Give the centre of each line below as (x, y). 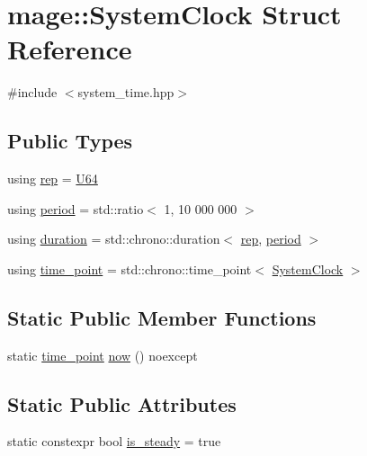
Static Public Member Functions (162, 317)
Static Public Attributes (122, 403)
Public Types (70, 141)
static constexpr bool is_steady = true (114, 441)
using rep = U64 (53, 179)
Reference (70, 49)
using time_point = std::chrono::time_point (130, 268)
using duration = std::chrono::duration (114, 239)
